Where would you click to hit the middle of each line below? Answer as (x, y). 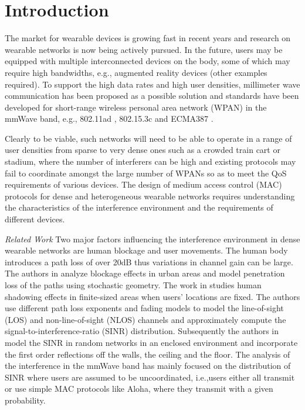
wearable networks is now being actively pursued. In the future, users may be (144, 49)
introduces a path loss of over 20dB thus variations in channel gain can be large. (149, 261)
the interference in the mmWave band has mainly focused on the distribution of (148, 366)
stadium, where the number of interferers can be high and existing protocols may (150, 161)
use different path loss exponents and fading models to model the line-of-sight (144, 308)
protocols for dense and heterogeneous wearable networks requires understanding (150, 196)
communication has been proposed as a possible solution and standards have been (152, 96)
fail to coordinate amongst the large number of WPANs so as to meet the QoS (146, 173)
